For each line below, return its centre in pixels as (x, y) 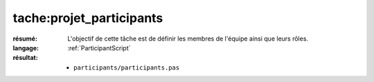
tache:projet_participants (88, 18)
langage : (26, 48)
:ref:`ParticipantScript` (99, 48)
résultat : (25, 58)
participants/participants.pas (127, 68)
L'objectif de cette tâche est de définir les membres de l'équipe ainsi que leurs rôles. (188, 39)
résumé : (25, 39)
